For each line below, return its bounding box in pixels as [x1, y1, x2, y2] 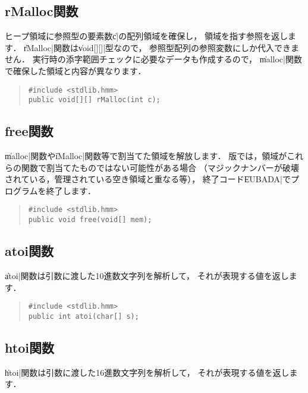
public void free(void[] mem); [28, 215, 152, 224]
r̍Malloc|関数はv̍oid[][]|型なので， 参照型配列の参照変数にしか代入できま [24, 41, 300, 53]
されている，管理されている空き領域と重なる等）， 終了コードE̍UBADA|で [5, 173, 291, 185]
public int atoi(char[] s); [28, 312, 139, 321]
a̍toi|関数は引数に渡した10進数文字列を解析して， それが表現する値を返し [5, 269, 289, 281]
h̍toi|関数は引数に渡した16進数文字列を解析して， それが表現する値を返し [5, 366, 290, 378]
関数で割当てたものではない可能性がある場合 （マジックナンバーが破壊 [21, 161, 299, 173]
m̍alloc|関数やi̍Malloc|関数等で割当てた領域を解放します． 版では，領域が [5, 150, 287, 162]
